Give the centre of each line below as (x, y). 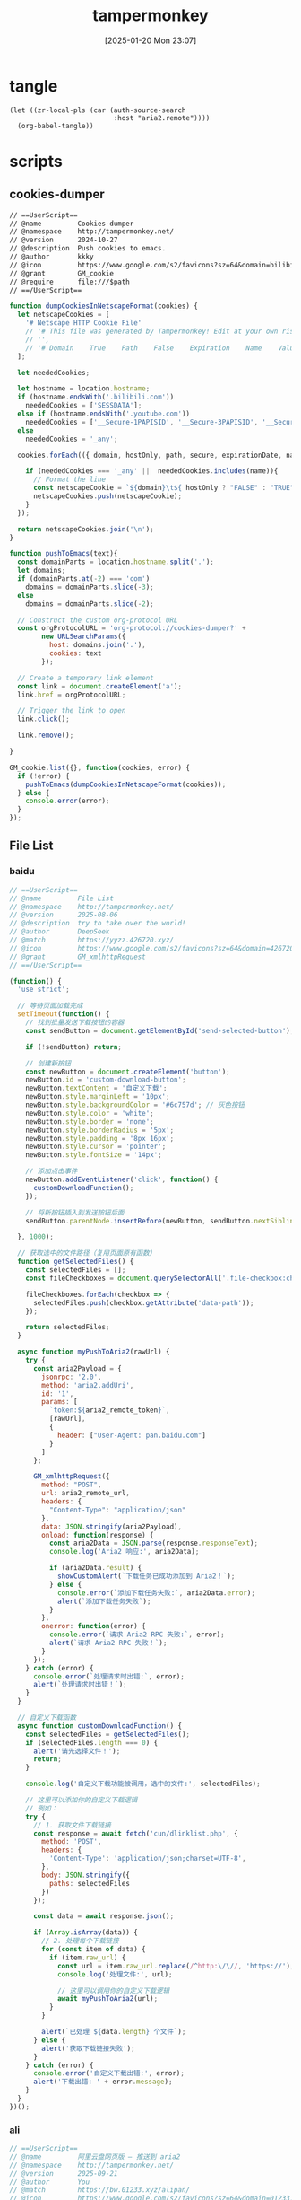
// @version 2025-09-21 (64, 2173)
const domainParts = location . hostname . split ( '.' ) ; (116, 562)
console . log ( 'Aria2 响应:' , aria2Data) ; (124, 1552)
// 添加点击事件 (52, 1171)
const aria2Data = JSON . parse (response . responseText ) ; (153, 1543)
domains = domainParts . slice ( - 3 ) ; (90, 587)
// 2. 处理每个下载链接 (80, 1941)
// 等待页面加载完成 (50, 1006)
